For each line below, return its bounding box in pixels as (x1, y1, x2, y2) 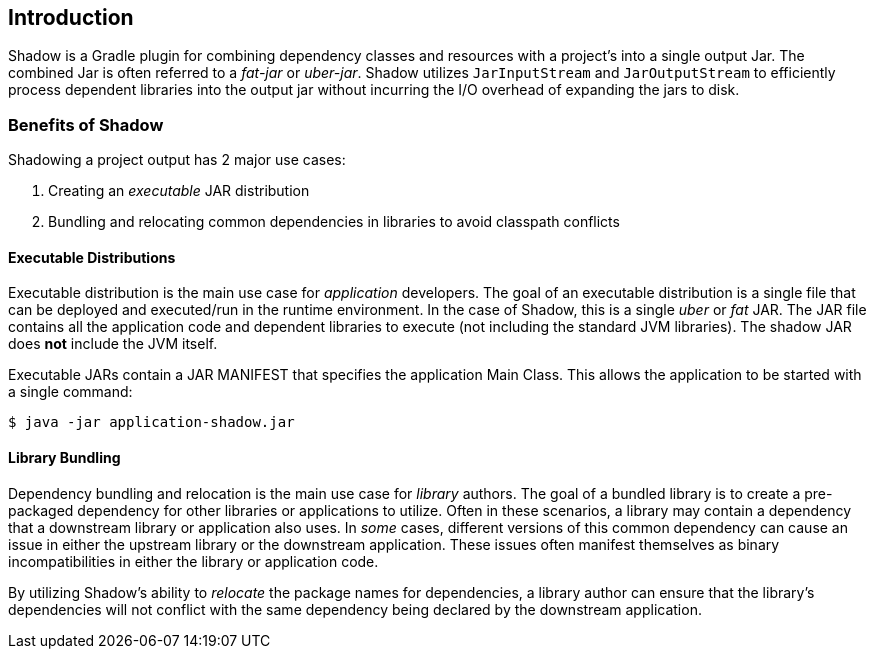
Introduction (8, 5, 134, 30)
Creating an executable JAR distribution (48, 182, 310, 200)
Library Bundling (8, 449, 121, 466)
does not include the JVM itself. (8, 335, 218, 353)
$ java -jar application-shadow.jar (8, 414, 295, 431)
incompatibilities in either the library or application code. (8, 552, 379, 570)
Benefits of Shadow (8, 114, 164, 135)
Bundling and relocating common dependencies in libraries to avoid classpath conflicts (48, 213, 620, 231)
